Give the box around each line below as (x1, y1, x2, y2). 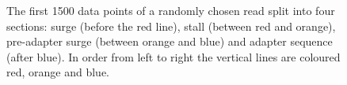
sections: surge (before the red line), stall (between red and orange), (6, 17, 336, 34)
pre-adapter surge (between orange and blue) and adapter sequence (6, 33, 333, 50)
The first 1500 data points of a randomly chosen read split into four (6, 2, 335, 18)
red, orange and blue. (6, 64, 109, 80)
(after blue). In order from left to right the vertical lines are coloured (6, 48, 341, 65)
